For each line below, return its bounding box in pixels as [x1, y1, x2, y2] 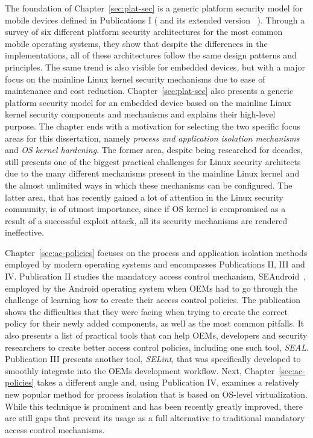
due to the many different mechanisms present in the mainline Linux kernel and [5, 167, 300, 180]
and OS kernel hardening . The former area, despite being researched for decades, [5, 143, 303, 156]
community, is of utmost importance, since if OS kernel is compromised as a [5, 202, 286, 215]
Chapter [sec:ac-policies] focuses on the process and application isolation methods [5, 246, 308, 258]
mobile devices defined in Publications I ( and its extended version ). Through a [5, 13, 305, 26]
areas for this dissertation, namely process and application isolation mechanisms [5, 131, 300, 144]
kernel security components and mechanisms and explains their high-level [5, 108, 276, 120]
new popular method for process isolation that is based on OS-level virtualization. [5, 388, 308, 400]
